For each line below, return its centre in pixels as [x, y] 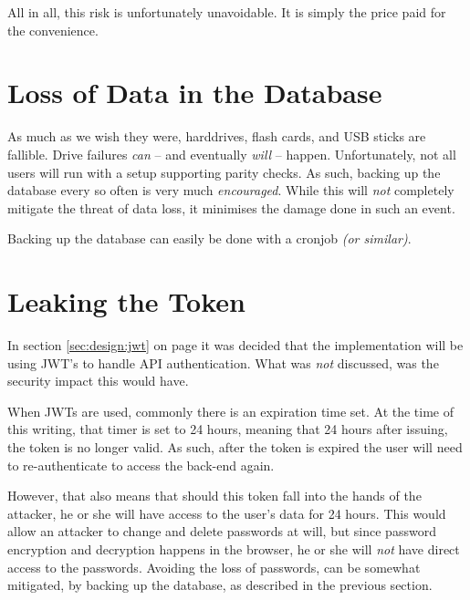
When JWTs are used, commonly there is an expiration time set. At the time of [231, 411]
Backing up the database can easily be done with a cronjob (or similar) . [209, 238]
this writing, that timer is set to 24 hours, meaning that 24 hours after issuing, [228, 429]
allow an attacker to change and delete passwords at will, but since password [222, 531]
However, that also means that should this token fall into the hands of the [214, 496]
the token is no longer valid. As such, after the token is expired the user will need [235, 446]
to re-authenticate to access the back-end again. [141, 465]
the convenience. [53, 30]
